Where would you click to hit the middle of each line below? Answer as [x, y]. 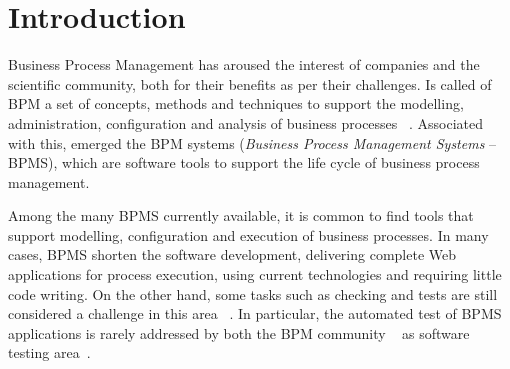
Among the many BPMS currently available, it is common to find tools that [241, 215]
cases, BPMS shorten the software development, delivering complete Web [232, 254]
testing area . [49, 352]
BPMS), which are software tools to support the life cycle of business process [244, 162]
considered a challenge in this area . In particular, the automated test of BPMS [255, 313]
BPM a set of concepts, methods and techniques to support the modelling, [236, 103]
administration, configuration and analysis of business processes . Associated [246, 122]
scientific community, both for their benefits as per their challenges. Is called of [250, 83]
